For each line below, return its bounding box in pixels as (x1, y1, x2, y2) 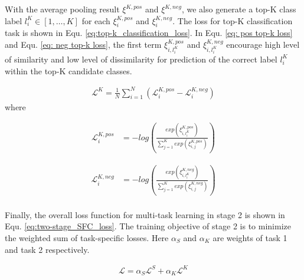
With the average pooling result (5, 3, 120, 15)
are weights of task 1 (213, 231, 287, 243)
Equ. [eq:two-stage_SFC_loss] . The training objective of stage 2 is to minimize (5, 220, 291, 232)
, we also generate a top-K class (181, 3, 296, 15)
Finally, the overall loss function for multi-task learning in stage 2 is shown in (5, 208, 285, 220)
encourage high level (226, 38, 300, 50)
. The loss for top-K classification (172, 14, 293, 27)
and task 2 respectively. (5, 243, 90, 255)
